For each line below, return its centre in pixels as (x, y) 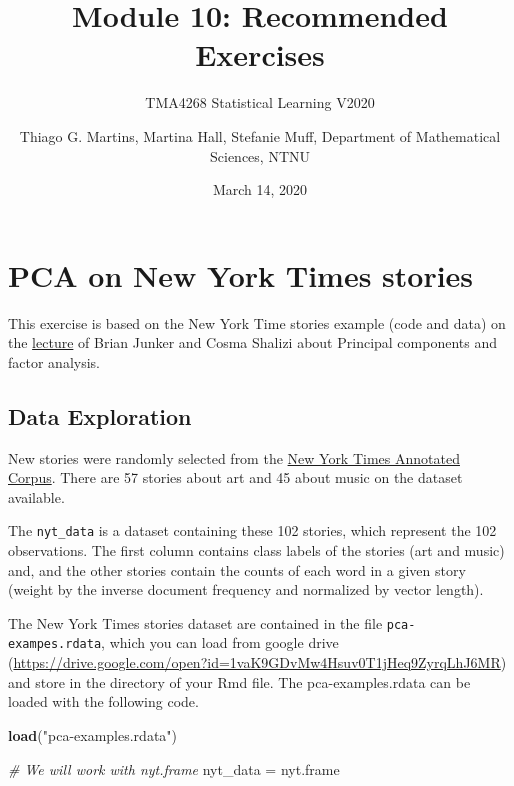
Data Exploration (100, 415)
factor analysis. (54, 361)
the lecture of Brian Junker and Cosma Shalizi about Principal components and (252, 342)
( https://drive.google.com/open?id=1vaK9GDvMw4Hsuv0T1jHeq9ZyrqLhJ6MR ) (257, 662)
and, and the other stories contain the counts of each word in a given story (237, 569)
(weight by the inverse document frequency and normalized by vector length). (246, 589)
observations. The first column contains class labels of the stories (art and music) (256, 550)
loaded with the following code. (103, 701)
